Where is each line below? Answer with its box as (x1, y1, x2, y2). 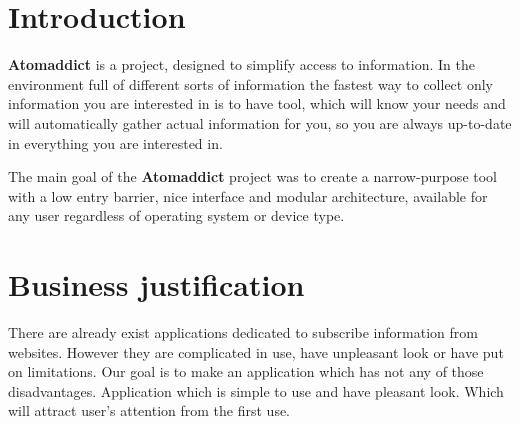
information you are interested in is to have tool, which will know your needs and (8, 93, 506, 114)
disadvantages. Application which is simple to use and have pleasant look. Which (8, 380, 504, 401)
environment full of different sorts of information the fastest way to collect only (8, 73, 494, 94)
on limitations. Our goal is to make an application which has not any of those (8, 361, 484, 382)
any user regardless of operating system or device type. (8, 205, 345, 226)
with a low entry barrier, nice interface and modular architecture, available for (8, 185, 488, 206)
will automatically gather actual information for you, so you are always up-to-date (8, 112, 512, 133)
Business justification (8, 264, 305, 305)
